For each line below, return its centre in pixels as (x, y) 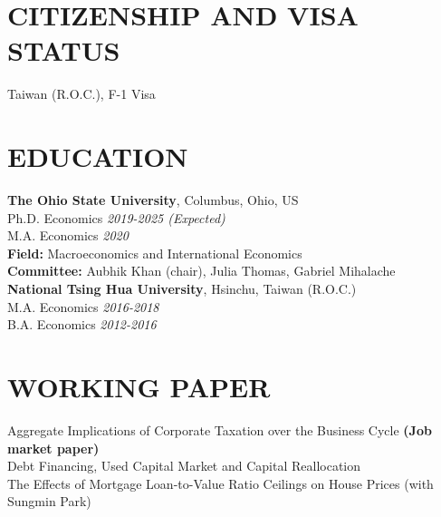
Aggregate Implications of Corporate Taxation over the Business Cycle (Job (220, 429)
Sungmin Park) (49, 501)
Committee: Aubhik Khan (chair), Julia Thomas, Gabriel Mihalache (201, 271)
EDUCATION (98, 156)
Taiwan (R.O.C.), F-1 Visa (81, 94)
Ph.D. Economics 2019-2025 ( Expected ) (116, 217)
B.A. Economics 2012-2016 (82, 324)
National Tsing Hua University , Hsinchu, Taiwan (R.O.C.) (182, 288)
